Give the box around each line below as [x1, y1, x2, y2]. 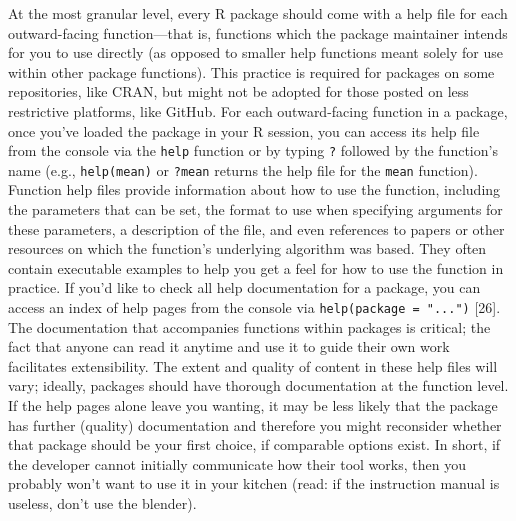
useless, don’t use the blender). [8, 493, 197, 514]
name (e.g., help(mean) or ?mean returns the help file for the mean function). [8, 159, 478, 180]
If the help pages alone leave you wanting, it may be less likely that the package [8, 395, 498, 416]
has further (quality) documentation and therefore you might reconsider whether [8, 414, 502, 435]
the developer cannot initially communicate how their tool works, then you [8, 453, 466, 474]
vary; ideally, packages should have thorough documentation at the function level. [8, 375, 509, 396]
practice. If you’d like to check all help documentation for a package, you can [8, 277, 481, 298]
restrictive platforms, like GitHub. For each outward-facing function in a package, [8, 100, 508, 121]
